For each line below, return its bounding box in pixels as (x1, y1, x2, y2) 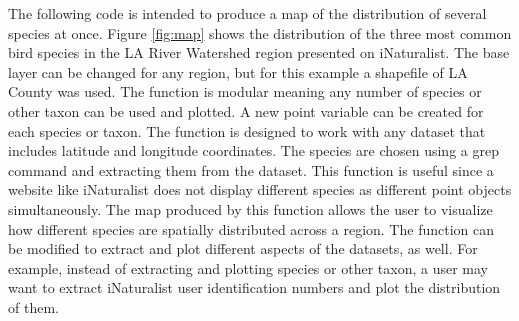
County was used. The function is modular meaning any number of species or (8, 81, 482, 102)
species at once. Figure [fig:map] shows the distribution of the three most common (8, 22, 512, 43)
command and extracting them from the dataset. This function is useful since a (8, 159, 494, 180)
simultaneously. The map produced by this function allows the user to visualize (8, 198, 493, 219)
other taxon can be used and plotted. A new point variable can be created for (8, 100, 484, 121)
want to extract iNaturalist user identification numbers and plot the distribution (8, 277, 501, 298)
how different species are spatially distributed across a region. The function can (8, 218, 494, 239)
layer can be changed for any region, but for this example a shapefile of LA (8, 61, 468, 82)
